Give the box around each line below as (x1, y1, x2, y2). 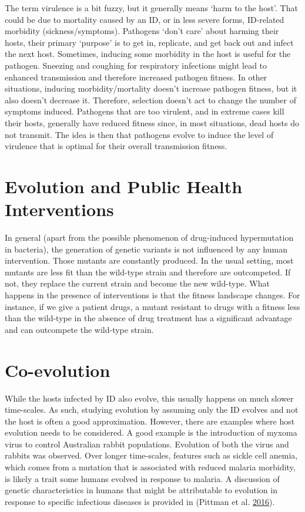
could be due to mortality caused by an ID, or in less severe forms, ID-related (5, 13, 284, 25)
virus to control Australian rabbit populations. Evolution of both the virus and (5, 437, 289, 450)
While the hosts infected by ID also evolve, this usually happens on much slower (5, 392, 294, 404)
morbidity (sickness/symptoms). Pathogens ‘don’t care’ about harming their (5, 25, 279, 37)
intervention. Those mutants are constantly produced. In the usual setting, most (5, 254, 294, 267)
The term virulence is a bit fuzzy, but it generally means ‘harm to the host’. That (5, 2, 298, 14)
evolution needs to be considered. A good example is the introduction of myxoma (5, 426, 297, 439)
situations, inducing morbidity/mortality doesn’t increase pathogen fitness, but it (5, 82, 297, 95)
